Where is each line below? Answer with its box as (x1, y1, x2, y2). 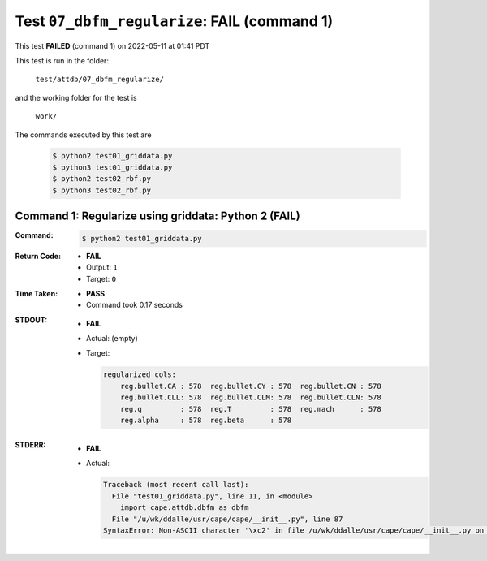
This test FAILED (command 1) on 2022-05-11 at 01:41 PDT (15, 41, 210, 50)
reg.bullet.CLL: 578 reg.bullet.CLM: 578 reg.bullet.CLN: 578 (120, 393, 381, 402)
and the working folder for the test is (15, 93, 137, 102)
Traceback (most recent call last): (102, 480, 249, 490)
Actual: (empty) (86, 334, 138, 343)
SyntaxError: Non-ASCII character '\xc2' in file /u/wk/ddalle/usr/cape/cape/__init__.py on (102, 525, 485, 535)
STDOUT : (15, 315, 48, 325)
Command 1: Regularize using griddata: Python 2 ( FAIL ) (15, 209, 300, 223)
